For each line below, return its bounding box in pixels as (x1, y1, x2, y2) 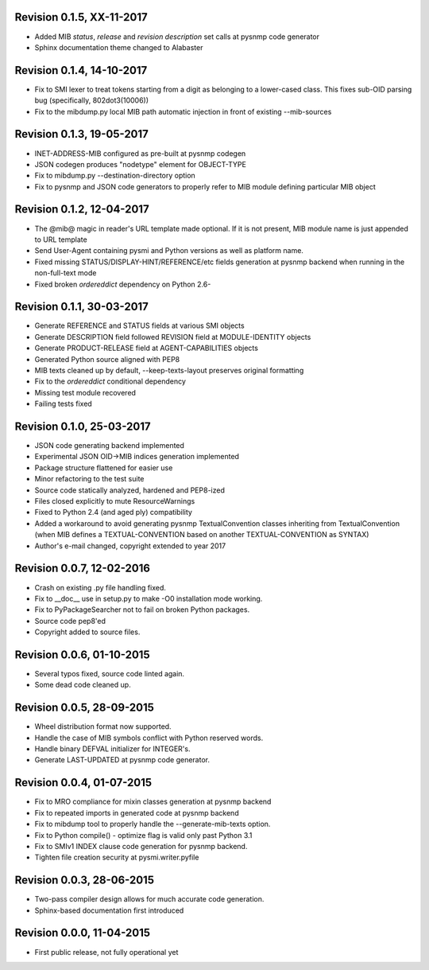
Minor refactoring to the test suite (34, 474, 145, 484)
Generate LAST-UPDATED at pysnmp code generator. (34, 755, 211, 765)
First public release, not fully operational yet (34, 947, 179, 956)
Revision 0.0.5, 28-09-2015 (14, 701, 155, 715)
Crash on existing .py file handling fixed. (34, 582, 167, 592)
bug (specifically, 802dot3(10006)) (34, 95, 149, 105)
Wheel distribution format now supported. (34, 722, 172, 731)
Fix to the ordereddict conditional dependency (34, 376, 187, 386)
